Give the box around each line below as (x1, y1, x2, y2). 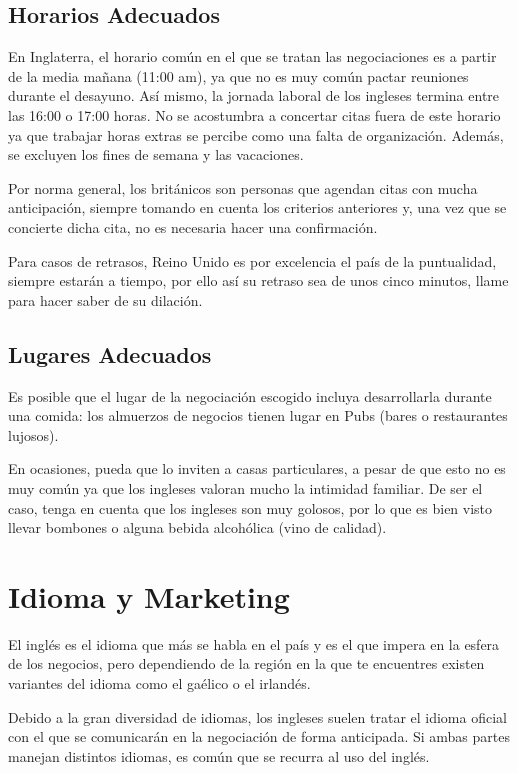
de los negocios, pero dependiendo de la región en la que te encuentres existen (8, 653, 485, 674)
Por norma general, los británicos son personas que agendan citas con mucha (8, 177, 478, 198)
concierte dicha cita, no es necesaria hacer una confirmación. (8, 216, 378, 237)
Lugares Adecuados (8, 338, 212, 369)
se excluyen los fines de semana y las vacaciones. (8, 144, 304, 165)
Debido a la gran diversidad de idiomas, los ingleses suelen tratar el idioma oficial (8, 706, 507, 727)
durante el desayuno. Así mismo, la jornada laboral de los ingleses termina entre (8, 85, 500, 106)
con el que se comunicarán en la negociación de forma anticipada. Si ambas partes (8, 726, 510, 747)
